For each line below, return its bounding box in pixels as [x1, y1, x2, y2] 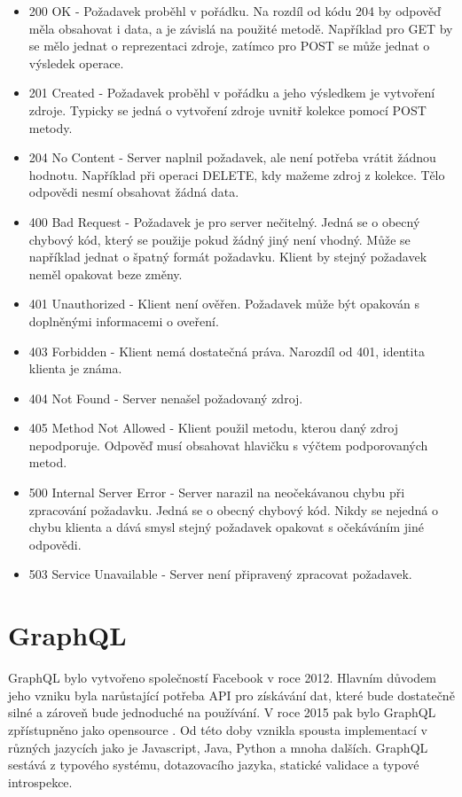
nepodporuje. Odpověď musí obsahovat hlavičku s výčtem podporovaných [28, 435, 428, 454]
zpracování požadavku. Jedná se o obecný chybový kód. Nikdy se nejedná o [28, 500, 439, 519]
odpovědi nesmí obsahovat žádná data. [28, 183, 239, 201]
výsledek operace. [28, 53, 124, 72]
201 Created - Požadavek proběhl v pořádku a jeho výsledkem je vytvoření [28, 83, 435, 102]
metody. [28, 118, 73, 137]
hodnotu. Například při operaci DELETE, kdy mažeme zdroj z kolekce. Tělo [28, 165, 445, 184]
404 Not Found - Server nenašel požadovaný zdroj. [28, 388, 303, 407]
